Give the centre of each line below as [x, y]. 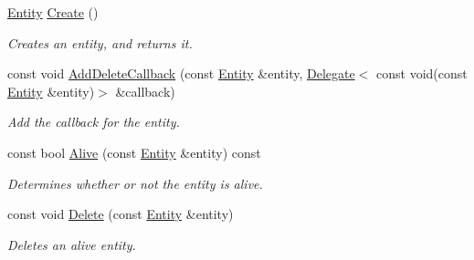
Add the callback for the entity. [94, 122]
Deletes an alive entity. [72, 244]
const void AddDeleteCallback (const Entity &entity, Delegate [181, 73]
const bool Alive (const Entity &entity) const [134, 152]
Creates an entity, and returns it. [100, 42]
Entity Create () [53, 12]
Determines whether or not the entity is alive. [135, 183]
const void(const [422, 73]
